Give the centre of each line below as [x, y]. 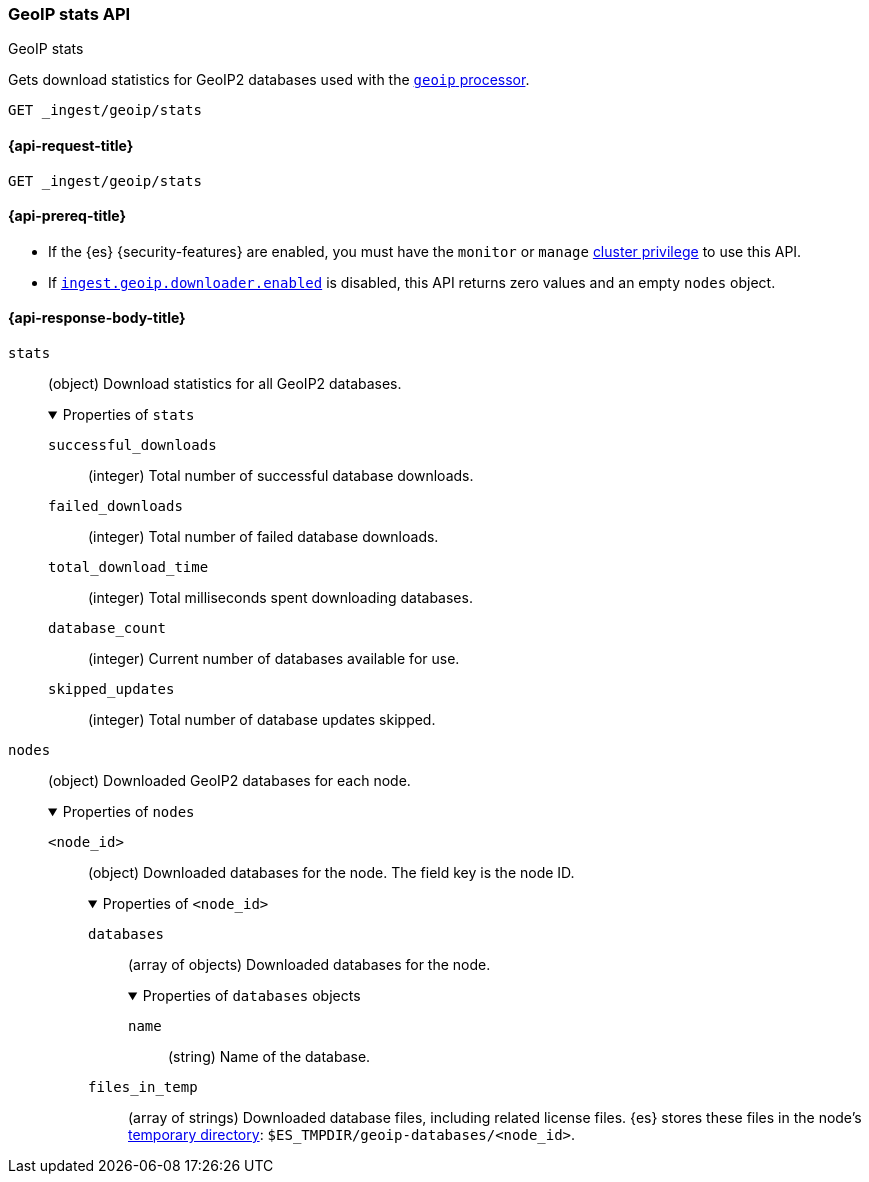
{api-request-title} [71, 145]
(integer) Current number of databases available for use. [274, 659]
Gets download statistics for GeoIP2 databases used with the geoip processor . [269, 80]
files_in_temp [143, 1087]
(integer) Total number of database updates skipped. [262, 720]
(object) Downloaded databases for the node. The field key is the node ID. [331, 873]
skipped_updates [111, 689]
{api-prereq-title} [67, 216]
